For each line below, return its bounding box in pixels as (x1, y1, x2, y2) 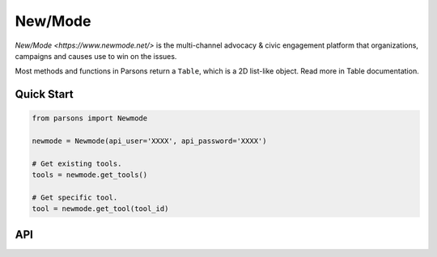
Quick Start (15, 87, 74, 101)
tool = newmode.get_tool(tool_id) (32, 204, 169, 213)
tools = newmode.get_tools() (32, 171, 148, 179)
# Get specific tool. (32, 193, 118, 202)
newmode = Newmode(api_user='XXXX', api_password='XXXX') (32, 137, 267, 145)
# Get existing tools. (32, 158, 122, 168)
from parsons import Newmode (32, 114, 148, 123)
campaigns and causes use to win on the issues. (15, 51, 177, 61)
